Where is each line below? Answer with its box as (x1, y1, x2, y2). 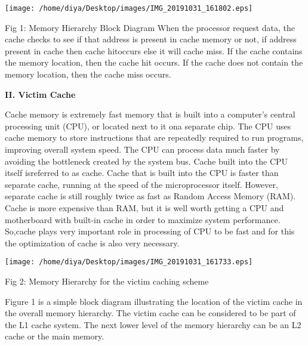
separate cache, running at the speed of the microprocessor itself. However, (5, 178, 278, 190)
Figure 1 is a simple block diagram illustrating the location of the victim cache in (5, 295, 303, 307)
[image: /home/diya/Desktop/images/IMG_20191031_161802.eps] (5, 4, 253, 13)
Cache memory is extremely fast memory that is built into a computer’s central (5, 108, 295, 121)
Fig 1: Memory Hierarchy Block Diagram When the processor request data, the (5, 21, 295, 33)
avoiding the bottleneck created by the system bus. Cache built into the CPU (5, 155, 288, 167)
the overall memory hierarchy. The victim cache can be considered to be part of (5, 307, 296, 319)
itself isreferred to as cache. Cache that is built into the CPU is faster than (5, 166, 279, 179)
